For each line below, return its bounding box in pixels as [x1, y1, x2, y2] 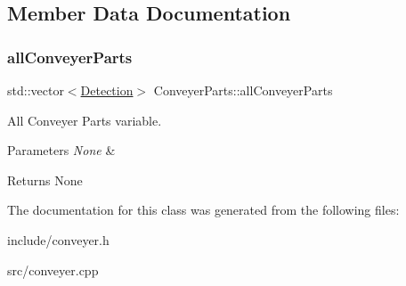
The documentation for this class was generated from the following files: [7, 200, 400, 219]
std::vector [7, 81, 64, 99]
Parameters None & [7, 141, 116, 159]
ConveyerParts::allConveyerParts [153, 81, 333, 99]
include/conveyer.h [7, 230, 110, 249]
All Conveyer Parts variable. [7, 110, 162, 129]
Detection [80, 81, 134, 99]
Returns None [7, 170, 83, 189]
